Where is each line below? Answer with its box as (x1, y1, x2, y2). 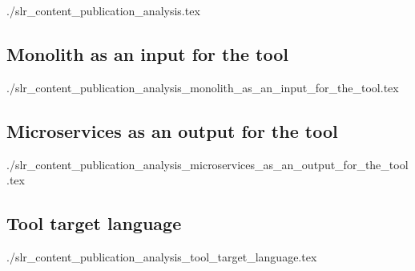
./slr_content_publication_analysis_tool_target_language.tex (6, 248, 317, 265)
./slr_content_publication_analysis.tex (6, 2, 200, 18)
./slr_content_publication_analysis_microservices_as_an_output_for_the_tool (6, 156, 409, 172)
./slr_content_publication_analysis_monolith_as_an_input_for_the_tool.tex (6, 79, 399, 95)
